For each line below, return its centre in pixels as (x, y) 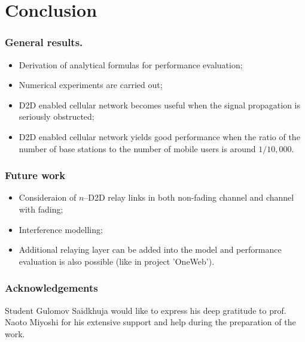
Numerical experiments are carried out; (91, 85)
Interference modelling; (61, 229)
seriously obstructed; (57, 116)
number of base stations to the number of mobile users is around (137, 148)
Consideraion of (48, 197)
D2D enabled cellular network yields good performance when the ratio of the (159, 136)
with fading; (41, 209)
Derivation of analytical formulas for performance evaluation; (131, 64)
